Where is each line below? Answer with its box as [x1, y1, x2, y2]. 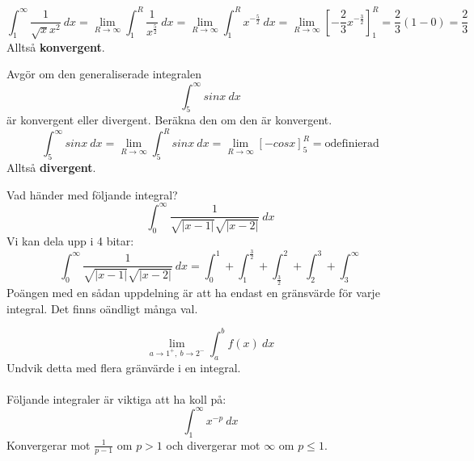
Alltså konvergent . [6, 38, 105, 55]
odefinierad [324, 138, 379, 150]
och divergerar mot [166, 436, 260, 453]
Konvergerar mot [6, 436, 91, 453]
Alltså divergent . [6, 159, 96, 176]
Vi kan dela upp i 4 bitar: [6, 232, 134, 249]
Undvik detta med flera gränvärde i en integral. [6, 358, 241, 375]
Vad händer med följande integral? [6, 186, 178, 203]
